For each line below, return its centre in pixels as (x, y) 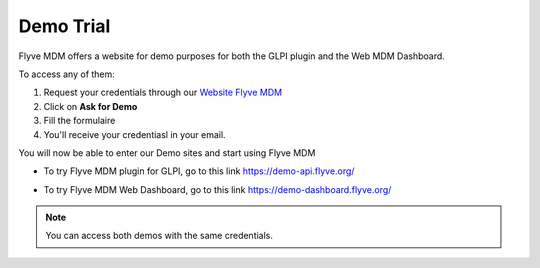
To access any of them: (66, 74)
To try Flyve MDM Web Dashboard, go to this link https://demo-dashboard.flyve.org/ (217, 189)
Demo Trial (64, 26)
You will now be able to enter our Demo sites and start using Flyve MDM (167, 152)
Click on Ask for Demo (90, 106)
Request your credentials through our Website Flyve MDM (163, 92)
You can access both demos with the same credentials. (159, 236)
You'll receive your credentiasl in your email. (134, 134)
